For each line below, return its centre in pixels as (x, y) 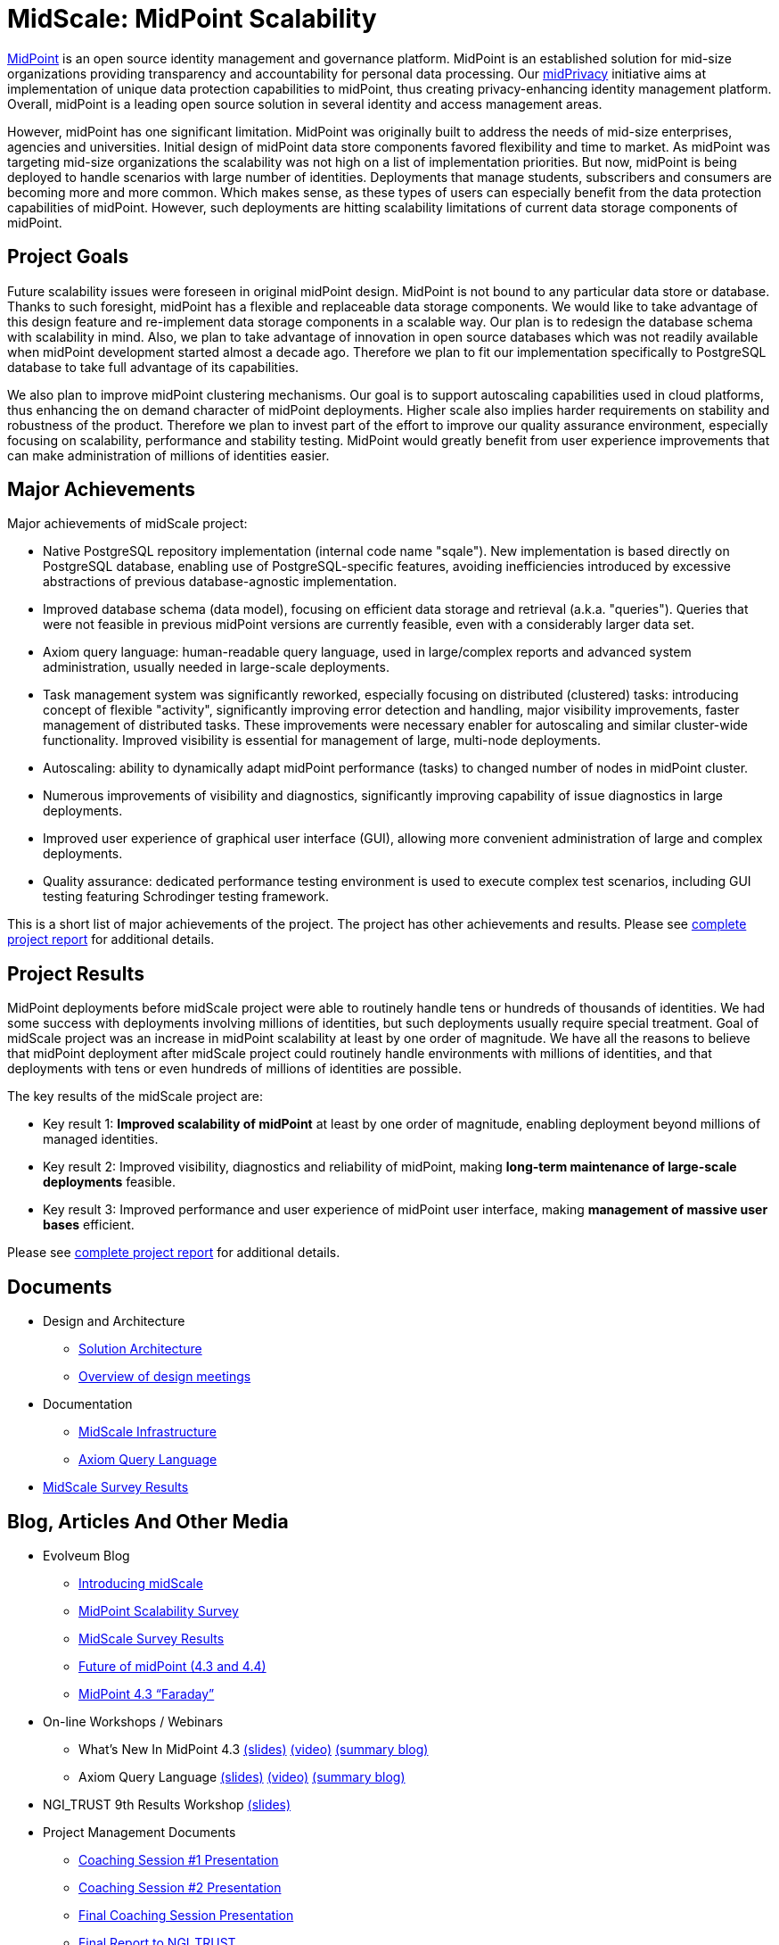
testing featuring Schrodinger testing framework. (186, 897)
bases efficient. (89, 1225)
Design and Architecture (114, 1321)
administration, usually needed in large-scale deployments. (216, 667)
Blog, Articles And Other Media (148, 1521)
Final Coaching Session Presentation (186, 1915)
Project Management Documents (139, 1832)
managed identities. (101, 1139)
